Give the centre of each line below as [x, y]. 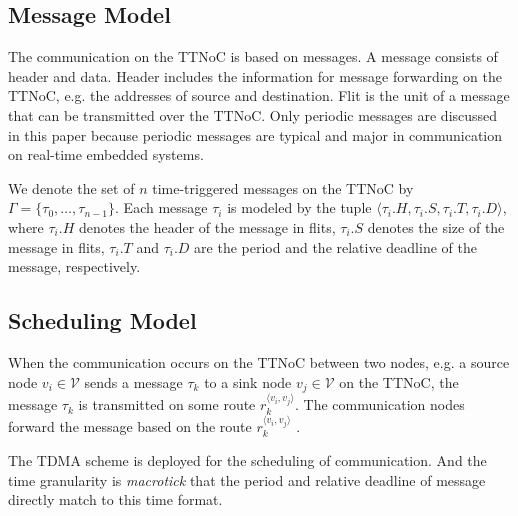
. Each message [161, 207]
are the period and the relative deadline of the [335, 246]
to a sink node [248, 381]
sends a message [133, 381]
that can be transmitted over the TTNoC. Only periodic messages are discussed [253, 114]
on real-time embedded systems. [106, 154]
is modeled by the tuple [299, 207]
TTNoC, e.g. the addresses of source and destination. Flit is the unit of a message [259, 95]
